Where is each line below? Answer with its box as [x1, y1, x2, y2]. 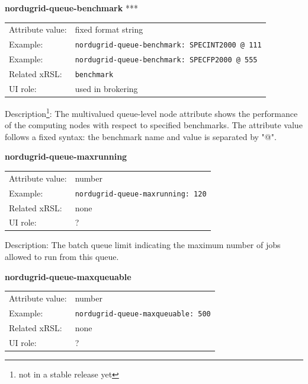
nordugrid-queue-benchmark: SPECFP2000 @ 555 [75, 56, 258, 65]
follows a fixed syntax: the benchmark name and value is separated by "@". [5, 130, 277, 142]
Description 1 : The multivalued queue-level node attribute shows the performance [5, 106, 298, 119]
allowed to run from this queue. [5, 250, 119, 263]
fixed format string [75, 23, 143, 36]
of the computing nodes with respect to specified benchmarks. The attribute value [5, 119, 303, 131]
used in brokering [75, 82, 138, 94]
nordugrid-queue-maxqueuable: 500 [75, 309, 211, 318]
